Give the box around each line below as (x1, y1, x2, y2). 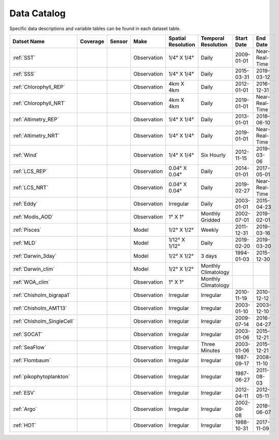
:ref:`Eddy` (12, 200, 38, 207)
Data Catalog (9, 8, 66, 19)
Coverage (79, 38, 104, 45)
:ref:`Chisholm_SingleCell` (12, 317, 75, 324)
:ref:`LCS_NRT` (12, 184, 48, 191)
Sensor (109, 38, 128, 45)
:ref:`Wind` (12, 151, 38, 158)
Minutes (201, 347, 220, 354)
